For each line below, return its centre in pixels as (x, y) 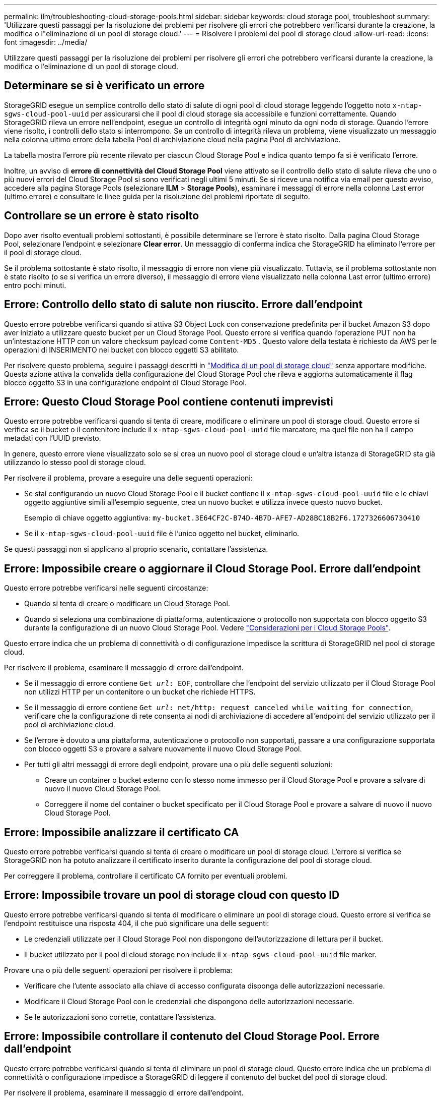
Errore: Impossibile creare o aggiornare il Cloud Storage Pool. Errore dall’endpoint (212, 568)
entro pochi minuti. (35, 285)
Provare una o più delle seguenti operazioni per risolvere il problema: (118, 970)
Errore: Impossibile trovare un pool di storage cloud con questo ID (172, 895)
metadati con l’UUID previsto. (53, 438)
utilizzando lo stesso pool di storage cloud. (75, 462)
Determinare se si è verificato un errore (104, 86)
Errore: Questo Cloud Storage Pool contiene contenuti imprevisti (169, 401)
